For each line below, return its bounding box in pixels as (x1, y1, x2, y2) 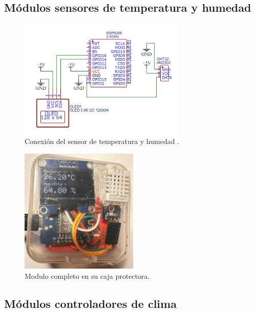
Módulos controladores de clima (4, 295, 177, 311)
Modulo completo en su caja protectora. (25, 270, 150, 281)
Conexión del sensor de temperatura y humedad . (25, 136, 180, 147)
